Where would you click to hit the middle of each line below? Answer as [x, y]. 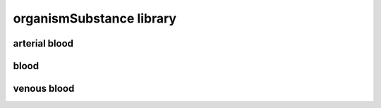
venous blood [44, 89]
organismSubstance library [95, 18]
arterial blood [43, 43]
